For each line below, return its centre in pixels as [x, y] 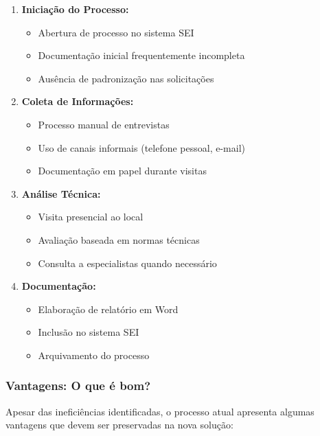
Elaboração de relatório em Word [108, 309]
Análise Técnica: [61, 193]
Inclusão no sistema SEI [89, 332]
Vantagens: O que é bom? [78, 386]
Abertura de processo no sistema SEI [116, 32]
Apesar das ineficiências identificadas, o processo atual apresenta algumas [160, 411]
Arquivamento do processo [94, 355]
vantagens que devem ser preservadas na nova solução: [119, 425]
